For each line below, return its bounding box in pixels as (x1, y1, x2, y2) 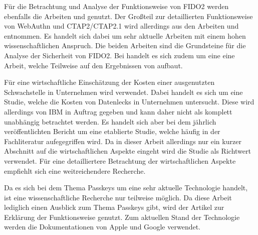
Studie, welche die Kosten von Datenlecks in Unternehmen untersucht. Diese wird (4, 96, 254, 107)
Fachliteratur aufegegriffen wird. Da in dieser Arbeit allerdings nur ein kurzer (4, 136, 241, 146)
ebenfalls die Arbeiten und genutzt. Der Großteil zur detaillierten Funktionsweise (4, 11, 253, 21)
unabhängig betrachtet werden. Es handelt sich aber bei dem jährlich (4, 116, 216, 127)
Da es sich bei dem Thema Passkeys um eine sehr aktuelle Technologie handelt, (4, 182, 248, 193)
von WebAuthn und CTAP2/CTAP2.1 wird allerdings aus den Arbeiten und (4, 21, 239, 31)
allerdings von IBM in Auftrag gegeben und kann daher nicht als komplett (4, 106, 232, 116)
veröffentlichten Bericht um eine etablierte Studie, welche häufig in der (4, 126, 220, 137)
